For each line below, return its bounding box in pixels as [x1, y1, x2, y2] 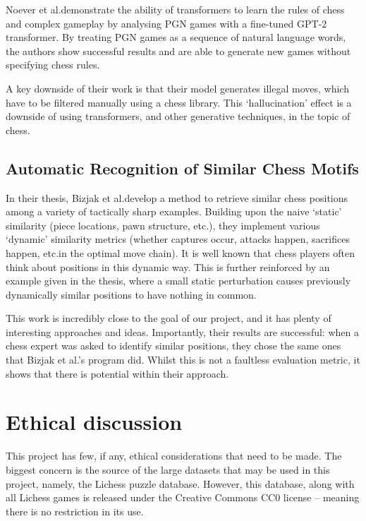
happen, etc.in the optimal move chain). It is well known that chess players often [6, 245, 355, 260]
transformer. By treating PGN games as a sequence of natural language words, [6, 30, 346, 44]
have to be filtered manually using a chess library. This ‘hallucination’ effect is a [6, 95, 352, 109]
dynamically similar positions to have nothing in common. [6, 287, 257, 301]
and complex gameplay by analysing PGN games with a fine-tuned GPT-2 [6, 16, 327, 30]
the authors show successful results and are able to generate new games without [6, 43, 351, 58]
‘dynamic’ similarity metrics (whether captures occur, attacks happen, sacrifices [6, 232, 350, 246]
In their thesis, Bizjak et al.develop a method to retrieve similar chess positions [6, 190, 348, 205]
